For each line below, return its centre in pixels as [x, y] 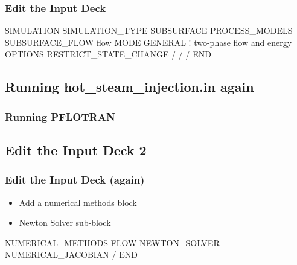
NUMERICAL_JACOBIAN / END [71, 254]
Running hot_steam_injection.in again [129, 87]
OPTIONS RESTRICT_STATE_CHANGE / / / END [108, 54]
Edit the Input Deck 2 [76, 150]
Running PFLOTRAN [60, 116]
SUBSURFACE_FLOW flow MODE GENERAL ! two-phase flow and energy [148, 42]
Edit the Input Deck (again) [75, 180]
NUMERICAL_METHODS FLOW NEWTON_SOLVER [112, 242]
